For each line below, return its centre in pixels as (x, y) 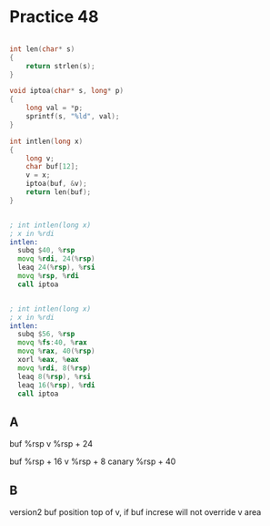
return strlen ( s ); (60, 66)
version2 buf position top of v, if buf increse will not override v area (135, 512)
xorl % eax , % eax (48, 360)
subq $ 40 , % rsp (46, 251)
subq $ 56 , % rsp (46, 335)
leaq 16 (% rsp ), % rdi (56, 385)
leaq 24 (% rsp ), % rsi (56, 268)
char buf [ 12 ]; (52, 167)
